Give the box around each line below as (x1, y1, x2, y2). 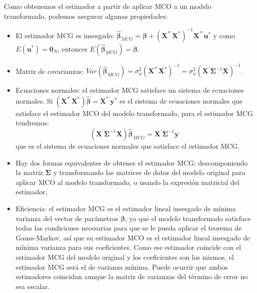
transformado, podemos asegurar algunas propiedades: (4, 10, 168, 21)
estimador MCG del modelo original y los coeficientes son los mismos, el (15, 251, 234, 262)
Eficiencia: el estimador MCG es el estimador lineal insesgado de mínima (15, 203, 236, 213)
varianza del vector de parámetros (15, 213, 119, 223)
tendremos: (15, 117, 49, 128)
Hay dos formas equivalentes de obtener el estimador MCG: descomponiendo (15, 157, 248, 168)
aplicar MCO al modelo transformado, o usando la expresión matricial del (15, 176, 240, 187)
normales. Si (15, 95, 53, 106)
